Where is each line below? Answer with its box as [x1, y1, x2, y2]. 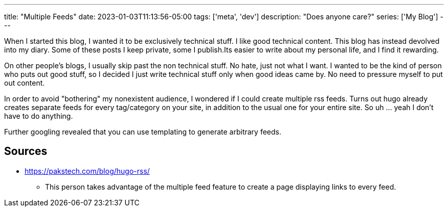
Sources [4, 145, 48, 158]
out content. [4, 78, 45, 87]
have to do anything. [4, 112, 73, 120]
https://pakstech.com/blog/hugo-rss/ [25, 166, 150, 175]
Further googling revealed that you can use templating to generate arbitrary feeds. [4, 127, 281, 136]
